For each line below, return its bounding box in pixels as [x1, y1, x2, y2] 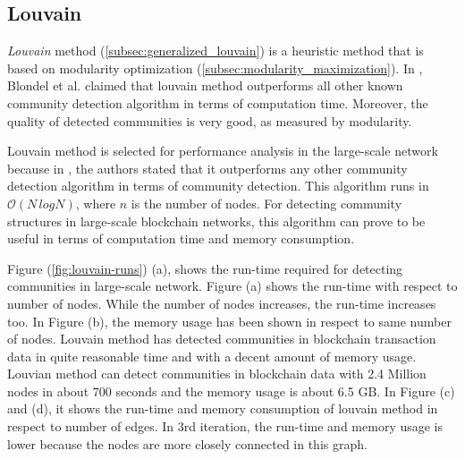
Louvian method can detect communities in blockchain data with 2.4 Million [7, 364, 427, 383]
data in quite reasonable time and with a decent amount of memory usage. [7, 346, 417, 365]
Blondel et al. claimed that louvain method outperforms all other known [7, 76, 403, 95]
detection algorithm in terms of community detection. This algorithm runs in [7, 176, 429, 195]
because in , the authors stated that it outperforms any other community [7, 158, 408, 177]
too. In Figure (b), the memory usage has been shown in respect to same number [7, 311, 452, 330]
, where [75, 193, 116, 212]
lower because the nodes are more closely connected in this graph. [7, 434, 368, 453]
